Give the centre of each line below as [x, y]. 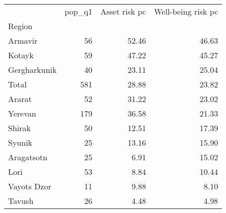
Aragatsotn [28, 157]
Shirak [19, 128]
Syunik [20, 142]
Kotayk [21, 55]
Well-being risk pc [186, 11]
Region [20, 26]
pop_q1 [78, 11]
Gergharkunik [33, 70]
